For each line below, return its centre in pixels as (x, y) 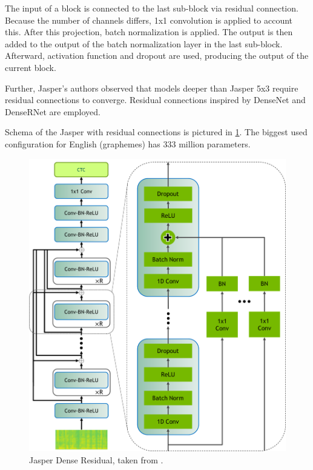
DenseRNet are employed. (53, 111)
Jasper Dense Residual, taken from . (96, 460)
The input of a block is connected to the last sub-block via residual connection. (152, 8)
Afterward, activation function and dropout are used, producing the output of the (157, 55)
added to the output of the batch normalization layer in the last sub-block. (144, 43)
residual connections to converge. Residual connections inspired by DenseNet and (155, 100)
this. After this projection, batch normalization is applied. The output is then (149, 32)
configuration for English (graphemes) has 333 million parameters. (128, 143)
